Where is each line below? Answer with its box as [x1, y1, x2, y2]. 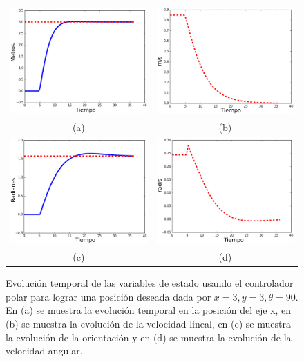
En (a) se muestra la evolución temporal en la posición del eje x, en [6, 303, 292, 317]
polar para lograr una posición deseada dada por [6, 289, 211, 303]
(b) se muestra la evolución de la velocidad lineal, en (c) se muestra [6, 316, 291, 330]
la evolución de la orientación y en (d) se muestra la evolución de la [6, 330, 292, 344]
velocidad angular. [6, 343, 83, 358]
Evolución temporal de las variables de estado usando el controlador [6, 276, 294, 290]
